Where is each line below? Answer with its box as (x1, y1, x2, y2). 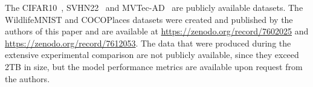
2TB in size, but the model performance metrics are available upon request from (5, 60, 303, 72)
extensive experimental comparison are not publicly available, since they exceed (5, 48, 299, 61)
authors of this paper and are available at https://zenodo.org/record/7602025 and (5, 25, 309, 37)
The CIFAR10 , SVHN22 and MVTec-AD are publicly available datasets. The (5, 1, 303, 13)
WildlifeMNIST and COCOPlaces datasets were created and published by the (5, 13, 293, 25)
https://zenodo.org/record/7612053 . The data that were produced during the (5, 36, 291, 49)
